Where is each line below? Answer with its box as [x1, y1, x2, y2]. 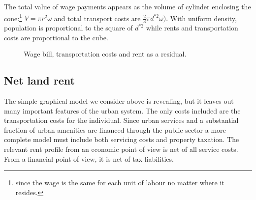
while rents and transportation [146, 23, 238, 33]
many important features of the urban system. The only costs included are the [4, 105, 241, 115]
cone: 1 [4, 11, 22, 23]
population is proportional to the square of [4, 23, 133, 33]
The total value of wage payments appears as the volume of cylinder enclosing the [4, 1, 251, 11]
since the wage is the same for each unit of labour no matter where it [15, 177, 224, 188]
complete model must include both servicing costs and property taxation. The [4, 134, 239, 144]
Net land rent [4, 73, 75, 88]
